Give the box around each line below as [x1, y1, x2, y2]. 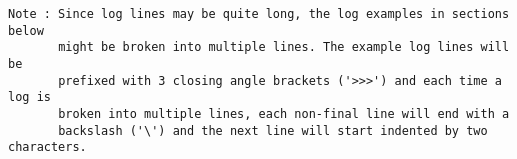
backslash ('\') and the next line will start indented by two [58, 123, 488, 138]
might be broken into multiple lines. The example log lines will [58, 40, 510, 55]
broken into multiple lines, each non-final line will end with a [58, 106, 510, 121]
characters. [8, 140, 87, 155]
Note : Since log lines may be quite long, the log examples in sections [8, 7, 510, 21]
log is [8, 90, 51, 105]
